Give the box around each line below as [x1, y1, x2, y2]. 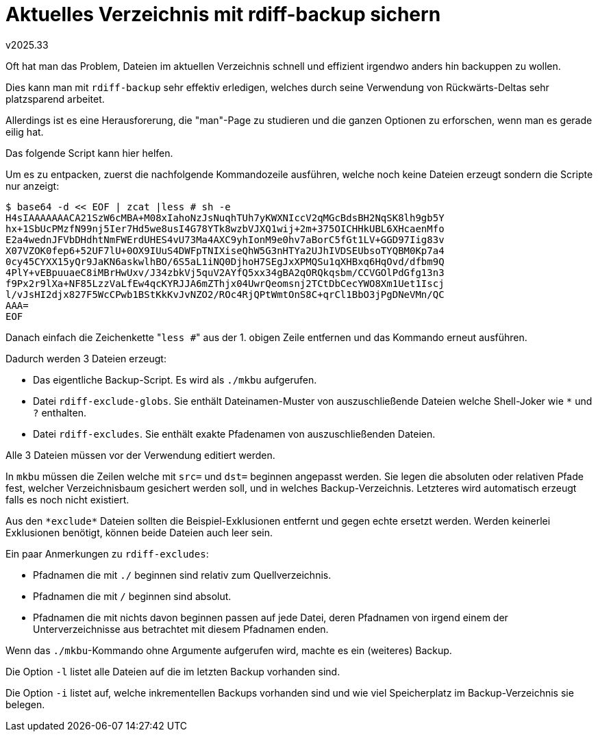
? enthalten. [33, 406, 87, 419]
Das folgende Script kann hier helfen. [5, 147, 173, 159]
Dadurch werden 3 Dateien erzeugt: [5, 352, 166, 364]
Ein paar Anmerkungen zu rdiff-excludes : [5, 547, 209, 560]
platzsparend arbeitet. [5, 92, 105, 105]
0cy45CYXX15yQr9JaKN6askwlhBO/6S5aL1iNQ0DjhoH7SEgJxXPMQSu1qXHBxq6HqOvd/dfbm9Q [5, 255, 445, 267]
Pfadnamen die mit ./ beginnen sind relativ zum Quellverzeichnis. [33, 569, 332, 581]
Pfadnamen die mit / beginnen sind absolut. [33, 590, 232, 602]
